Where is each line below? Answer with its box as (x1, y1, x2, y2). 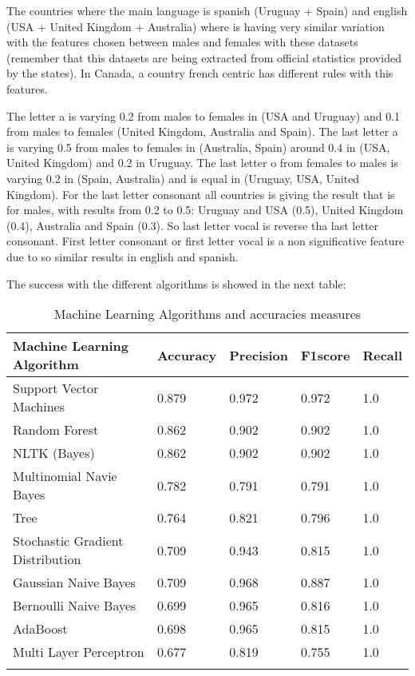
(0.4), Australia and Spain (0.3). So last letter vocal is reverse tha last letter (6, 217, 379, 233)
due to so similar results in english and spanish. (6, 248, 239, 264)
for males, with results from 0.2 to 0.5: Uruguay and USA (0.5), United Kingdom (6, 201, 404, 218)
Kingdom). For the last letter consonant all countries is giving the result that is (6, 185, 395, 202)
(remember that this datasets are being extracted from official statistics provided (6, 49, 401, 66)
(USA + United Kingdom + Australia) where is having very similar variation (6, 18, 385, 34)
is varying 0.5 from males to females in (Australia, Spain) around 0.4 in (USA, (6, 138, 390, 155)
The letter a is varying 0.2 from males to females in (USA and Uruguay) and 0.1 (6, 107, 401, 124)
